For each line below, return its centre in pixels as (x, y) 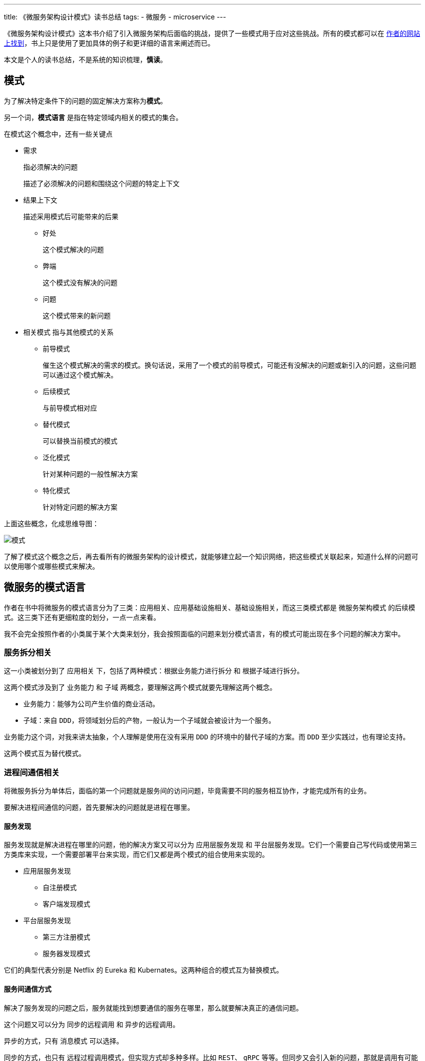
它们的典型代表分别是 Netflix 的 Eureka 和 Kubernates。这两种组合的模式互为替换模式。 (144, 970)
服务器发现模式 (66, 954)
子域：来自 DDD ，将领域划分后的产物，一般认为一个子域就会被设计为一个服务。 (149, 720)
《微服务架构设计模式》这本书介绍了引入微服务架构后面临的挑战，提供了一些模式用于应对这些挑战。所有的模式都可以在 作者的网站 (212, 33)
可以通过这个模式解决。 (80, 375)
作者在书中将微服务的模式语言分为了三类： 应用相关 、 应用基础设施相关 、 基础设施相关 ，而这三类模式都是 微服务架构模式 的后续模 (210, 607)
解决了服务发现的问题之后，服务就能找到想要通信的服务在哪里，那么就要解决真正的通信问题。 (153, 1008)
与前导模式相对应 (70, 408)
